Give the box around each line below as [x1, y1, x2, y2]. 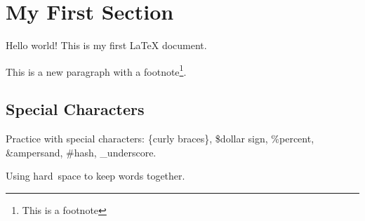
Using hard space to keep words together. [6, 168, 185, 183]
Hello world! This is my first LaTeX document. [6, 38, 207, 53]
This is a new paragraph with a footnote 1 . [6, 62, 187, 79]
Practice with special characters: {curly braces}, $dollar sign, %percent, [6, 131, 314, 146]
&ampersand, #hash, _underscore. [6, 145, 157, 159]
